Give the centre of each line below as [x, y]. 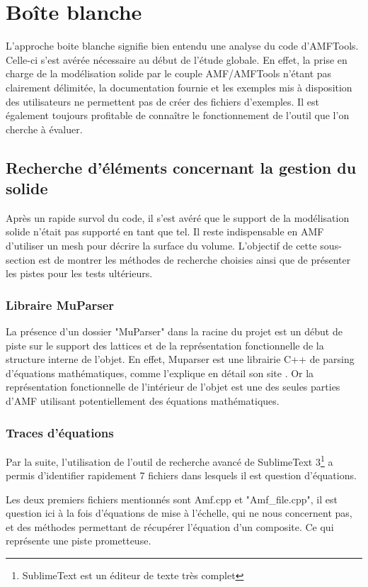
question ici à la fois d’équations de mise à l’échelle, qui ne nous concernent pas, [179, 513]
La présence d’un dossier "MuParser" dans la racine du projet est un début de [174, 331]
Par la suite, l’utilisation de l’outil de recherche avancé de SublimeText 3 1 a [169, 460]
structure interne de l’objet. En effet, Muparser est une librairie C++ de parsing [180, 359]
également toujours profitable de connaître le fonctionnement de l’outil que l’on [178, 115]
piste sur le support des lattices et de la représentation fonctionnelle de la [165, 345]
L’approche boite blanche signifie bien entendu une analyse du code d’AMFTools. [182, 46]
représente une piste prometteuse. [79, 541]
